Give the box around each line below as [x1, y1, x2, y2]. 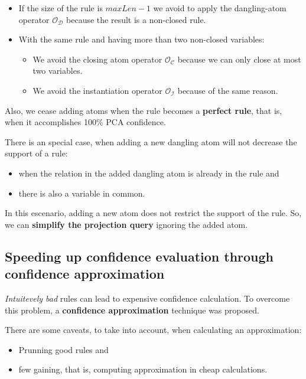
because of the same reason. [177, 84, 278, 96]
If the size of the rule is [18, 2, 103, 14]
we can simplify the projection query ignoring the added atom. [5, 218, 248, 230]
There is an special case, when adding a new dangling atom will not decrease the [5, 135, 297, 148]
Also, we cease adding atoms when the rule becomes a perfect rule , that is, [5, 104, 282, 116]
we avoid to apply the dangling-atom [153, 2, 287, 14]
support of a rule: [5, 147, 68, 159]
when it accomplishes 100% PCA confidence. [5, 116, 166, 128]
